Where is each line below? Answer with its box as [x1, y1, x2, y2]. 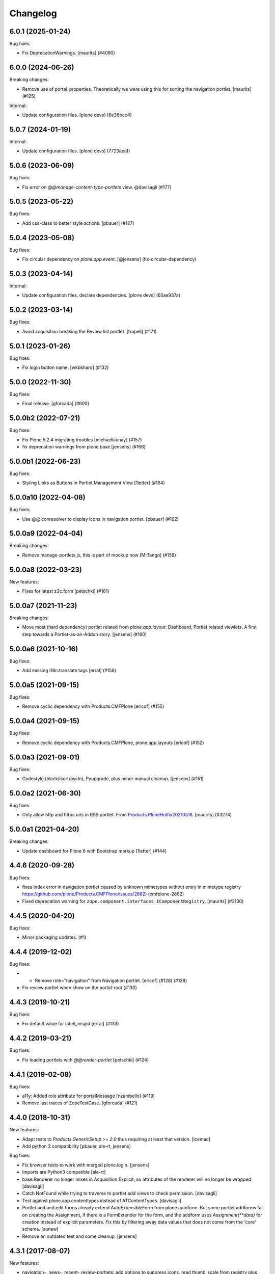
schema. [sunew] [22, 1226, 59, 1232]
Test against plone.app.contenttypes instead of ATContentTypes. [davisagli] [22, 1198, 182, 1204]
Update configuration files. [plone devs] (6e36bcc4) [22, 112, 132, 118]
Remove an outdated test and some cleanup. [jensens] [22, 1233, 137, 1239]
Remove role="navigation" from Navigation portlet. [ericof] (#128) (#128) [35, 977, 187, 984]
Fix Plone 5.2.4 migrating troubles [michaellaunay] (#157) [22, 436, 142, 443]
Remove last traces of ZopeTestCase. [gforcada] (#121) [22, 1100, 137, 1106]
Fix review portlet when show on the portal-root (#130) [22, 985, 137, 991]
